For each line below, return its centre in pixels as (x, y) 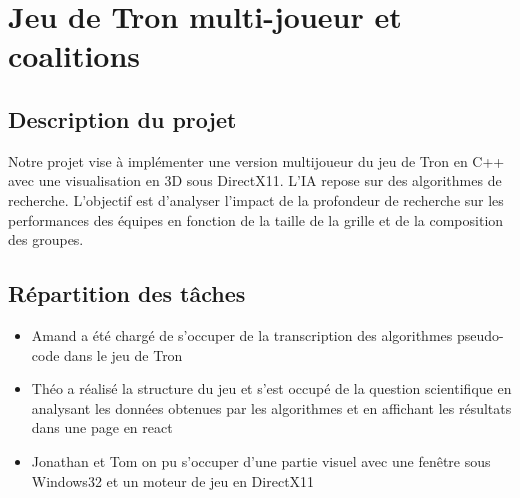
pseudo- (480, 334)
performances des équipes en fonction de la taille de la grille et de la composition (256, 219)
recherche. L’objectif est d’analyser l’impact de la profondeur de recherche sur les (256, 199)
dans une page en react (102, 427)
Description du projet (122, 118)
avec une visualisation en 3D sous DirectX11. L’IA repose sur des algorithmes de (255, 180)
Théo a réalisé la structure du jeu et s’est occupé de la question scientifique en (271, 388)
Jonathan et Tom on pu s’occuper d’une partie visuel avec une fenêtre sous (261, 460)
